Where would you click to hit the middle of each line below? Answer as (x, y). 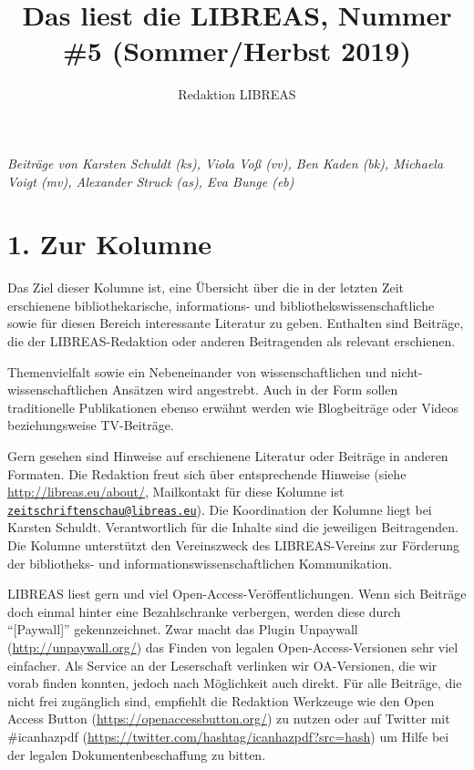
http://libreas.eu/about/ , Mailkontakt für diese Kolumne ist (176, 492)
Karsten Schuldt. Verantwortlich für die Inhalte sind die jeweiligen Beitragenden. (233, 527)
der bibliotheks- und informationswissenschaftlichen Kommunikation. (200, 563)
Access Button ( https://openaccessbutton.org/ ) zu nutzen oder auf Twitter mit (229, 719)
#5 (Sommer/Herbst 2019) (237, 51)
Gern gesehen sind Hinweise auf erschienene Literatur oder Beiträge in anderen (228, 455)
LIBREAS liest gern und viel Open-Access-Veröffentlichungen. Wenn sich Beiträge (237, 594)
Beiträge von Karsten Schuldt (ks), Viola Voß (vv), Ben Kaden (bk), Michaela (226, 163)
